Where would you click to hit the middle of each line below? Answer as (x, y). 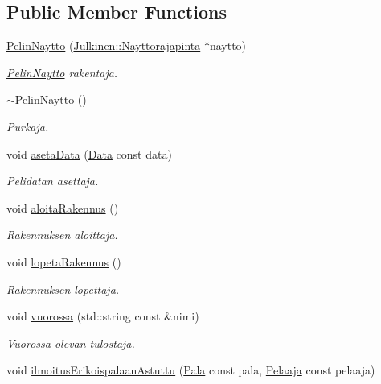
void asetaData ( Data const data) (89, 153)
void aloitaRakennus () (63, 207)
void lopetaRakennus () (64, 261)
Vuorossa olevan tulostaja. (71, 343)
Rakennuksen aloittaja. (62, 235)
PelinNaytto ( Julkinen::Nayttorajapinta (104, 45)
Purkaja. (28, 126)
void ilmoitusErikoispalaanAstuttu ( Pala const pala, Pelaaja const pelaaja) (191, 370)
